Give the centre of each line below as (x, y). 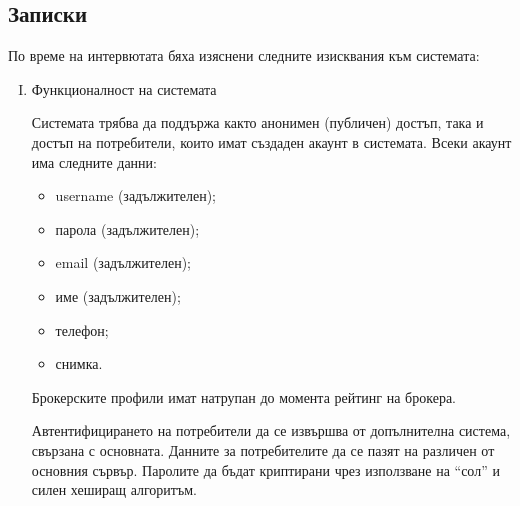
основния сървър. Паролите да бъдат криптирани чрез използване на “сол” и (265, 469)
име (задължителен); (118, 295)
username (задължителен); (135, 195)
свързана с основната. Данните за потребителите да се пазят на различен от (263, 449)
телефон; (82, 329)
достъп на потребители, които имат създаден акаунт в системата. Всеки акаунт (271, 141)
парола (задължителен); (127, 228)
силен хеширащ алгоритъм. (114, 489)
